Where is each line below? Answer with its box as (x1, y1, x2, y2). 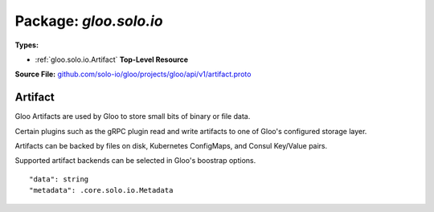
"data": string (29, 174, 89, 184)
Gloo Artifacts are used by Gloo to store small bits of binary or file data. (14, 112, 251, 121)
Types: (14, 40, 39, 50)
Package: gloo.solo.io (14, 12, 164, 30)
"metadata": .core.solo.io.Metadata (29, 185, 174, 195)
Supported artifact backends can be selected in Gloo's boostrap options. (14, 156, 256, 165)
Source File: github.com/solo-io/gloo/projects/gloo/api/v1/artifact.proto (14, 69, 252, 79)
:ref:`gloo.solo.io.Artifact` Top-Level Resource (35, 55, 189, 64)
